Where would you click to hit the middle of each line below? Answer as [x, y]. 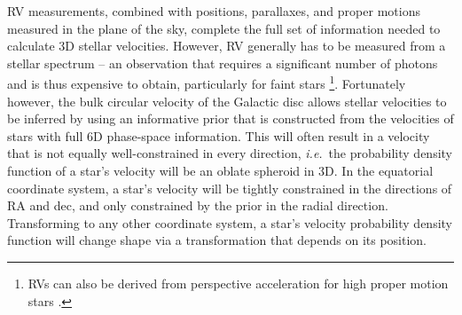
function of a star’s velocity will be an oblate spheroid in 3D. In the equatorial [220, 170]
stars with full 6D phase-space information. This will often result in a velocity [219, 135]
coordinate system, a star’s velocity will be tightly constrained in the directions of [230, 188]
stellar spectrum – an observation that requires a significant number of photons [223, 63]
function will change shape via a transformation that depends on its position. [217, 240]
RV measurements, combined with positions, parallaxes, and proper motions [214, 11]
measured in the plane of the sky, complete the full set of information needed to [224, 28]
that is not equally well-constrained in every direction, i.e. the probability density [230, 153]
